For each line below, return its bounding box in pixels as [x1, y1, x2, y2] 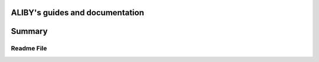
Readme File [11, 44, 47, 53]
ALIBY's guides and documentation [11, 8, 144, 18]
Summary [11, 26, 48, 36]
